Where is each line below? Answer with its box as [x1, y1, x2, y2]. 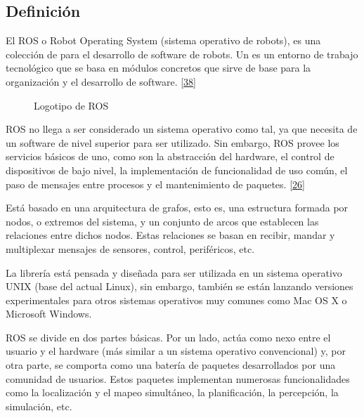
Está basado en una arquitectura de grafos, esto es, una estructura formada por [6, 200, 349, 215]
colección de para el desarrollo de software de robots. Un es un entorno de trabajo [6, 46, 358, 61]
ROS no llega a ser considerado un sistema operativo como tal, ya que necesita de [6, 122, 358, 136]
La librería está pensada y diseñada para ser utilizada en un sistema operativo [6, 265, 342, 280]
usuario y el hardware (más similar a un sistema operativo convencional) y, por [6, 344, 346, 358]
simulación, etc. [6, 398, 72, 413]
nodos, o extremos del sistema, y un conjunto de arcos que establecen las [6, 214, 319, 228]
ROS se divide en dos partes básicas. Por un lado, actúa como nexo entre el [6, 329, 331, 344]
